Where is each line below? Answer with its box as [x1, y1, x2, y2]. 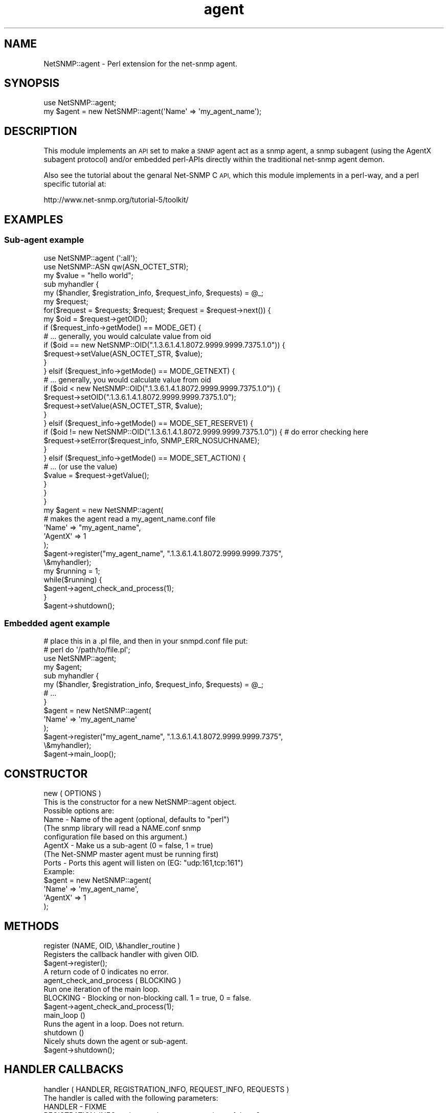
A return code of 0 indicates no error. [43, 967, 169, 976]
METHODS [4, 919, 59, 933]
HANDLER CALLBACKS [4, 1063, 124, 1076]
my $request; [43, 297, 88, 306]
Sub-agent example [4, 235, 84, 245]
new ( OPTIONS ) [43, 789, 101, 798]
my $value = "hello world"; [43, 270, 133, 280]
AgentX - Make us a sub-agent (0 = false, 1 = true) [43, 841, 213, 850]
